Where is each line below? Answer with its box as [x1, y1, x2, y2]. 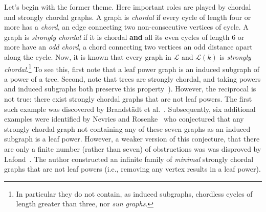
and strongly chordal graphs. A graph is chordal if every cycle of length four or [4, 11, 251, 22]
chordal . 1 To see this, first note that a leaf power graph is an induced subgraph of [4, 62, 260, 74]
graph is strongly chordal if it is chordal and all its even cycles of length [4, 31, 230, 42]
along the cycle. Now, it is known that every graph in [4, 51, 171, 62]
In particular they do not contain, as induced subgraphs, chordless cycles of [16, 188, 253, 199]
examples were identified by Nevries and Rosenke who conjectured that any [4, 113, 244, 124]
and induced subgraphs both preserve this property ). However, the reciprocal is [4, 83, 256, 94]
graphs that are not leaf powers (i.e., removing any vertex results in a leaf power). [4, 163, 261, 174]
